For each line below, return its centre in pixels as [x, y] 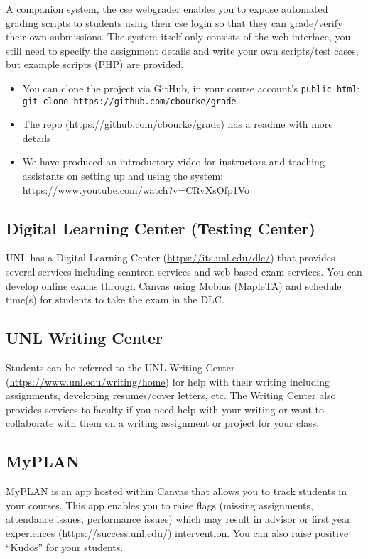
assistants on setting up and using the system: [123, 176]
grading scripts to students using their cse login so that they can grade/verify [174, 22]
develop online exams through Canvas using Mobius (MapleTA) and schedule [174, 285]
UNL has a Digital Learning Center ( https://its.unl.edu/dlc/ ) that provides [171, 257]
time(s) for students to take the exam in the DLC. [115, 299]
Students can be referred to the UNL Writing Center [120, 368]
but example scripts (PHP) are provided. [95, 64]
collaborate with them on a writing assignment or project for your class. [163, 423]
